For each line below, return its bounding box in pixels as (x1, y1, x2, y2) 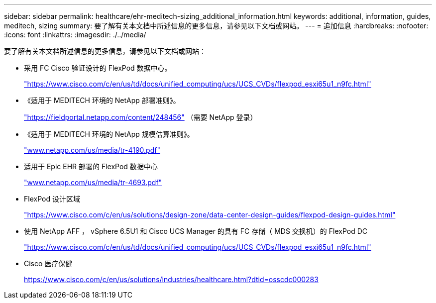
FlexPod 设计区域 (24, 195, 80, 203)
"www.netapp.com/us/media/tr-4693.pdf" (24, 178, 162, 187)
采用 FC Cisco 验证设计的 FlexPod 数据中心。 (24, 64, 172, 72)
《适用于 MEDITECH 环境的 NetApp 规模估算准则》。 (24, 130, 194, 138)
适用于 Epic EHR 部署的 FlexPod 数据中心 (24, 162, 158, 171)
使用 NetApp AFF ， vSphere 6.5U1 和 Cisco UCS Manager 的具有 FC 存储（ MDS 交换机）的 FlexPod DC (24, 227, 368, 235)
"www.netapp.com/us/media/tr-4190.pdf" (24, 146, 160, 154)
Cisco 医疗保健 (24, 259, 73, 268)
